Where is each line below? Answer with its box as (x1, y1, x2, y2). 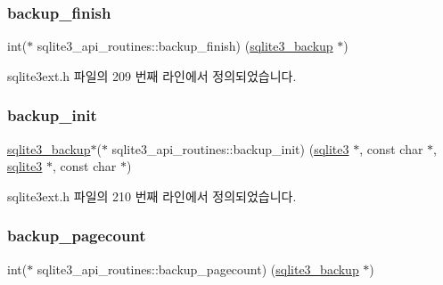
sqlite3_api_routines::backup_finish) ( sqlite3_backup (37, 37, 333, 55)
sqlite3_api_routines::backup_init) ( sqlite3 (111, 139, 349, 158)
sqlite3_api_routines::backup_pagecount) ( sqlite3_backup (37, 259, 359, 278)
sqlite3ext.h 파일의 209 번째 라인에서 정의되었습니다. (7, 66, 297, 85)
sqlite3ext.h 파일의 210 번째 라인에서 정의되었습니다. (7, 186, 297, 205)
